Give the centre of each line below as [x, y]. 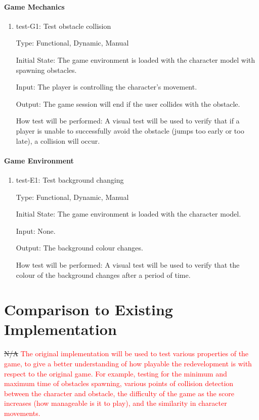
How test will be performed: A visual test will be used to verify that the [128, 264]
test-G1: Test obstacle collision [63, 26]
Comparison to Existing [89, 309]
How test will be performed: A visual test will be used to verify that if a [128, 121]
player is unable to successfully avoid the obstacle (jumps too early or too [130, 130]
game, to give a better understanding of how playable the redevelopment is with [128, 363]
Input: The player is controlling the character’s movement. [106, 87]
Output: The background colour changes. [79, 248]
